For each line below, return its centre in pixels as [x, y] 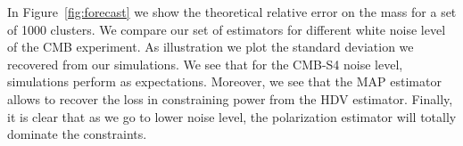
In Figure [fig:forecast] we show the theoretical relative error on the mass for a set [232, 12]
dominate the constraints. [77, 134]
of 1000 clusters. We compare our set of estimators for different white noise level [227, 29]
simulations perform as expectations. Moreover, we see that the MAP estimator [224, 81]
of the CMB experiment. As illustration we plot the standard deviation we [211, 47]
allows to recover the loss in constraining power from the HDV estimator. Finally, [230, 98]
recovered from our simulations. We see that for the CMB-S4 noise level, [205, 64]
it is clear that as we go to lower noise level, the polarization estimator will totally [232, 116]
